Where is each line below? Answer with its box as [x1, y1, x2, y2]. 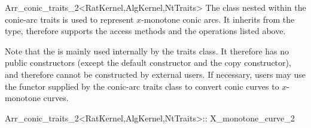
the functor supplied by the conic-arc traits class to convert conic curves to [5, 80, 279, 92]
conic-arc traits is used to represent [5, 13, 134, 25]
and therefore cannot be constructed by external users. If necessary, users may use [5, 68, 306, 80]
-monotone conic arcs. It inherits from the [141, 13, 295, 25]
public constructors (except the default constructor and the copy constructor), [5, 56, 291, 69]
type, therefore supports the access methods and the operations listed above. [5, 25, 286, 37]
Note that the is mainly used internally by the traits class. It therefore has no [5, 44, 289, 57]
